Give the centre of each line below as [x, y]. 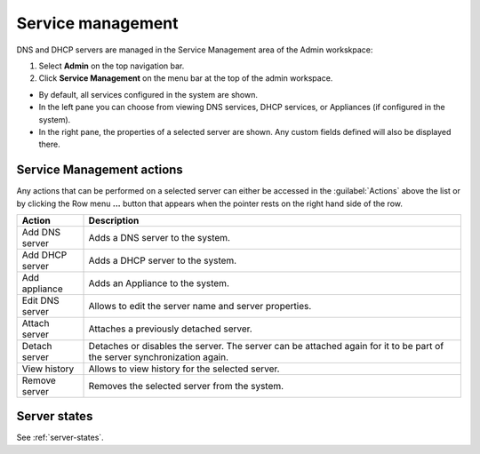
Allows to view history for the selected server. [184, 369]
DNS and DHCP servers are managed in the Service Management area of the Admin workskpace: [195, 50]
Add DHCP [44, 255]
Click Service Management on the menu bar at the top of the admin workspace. [186, 78]
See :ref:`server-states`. [60, 438]
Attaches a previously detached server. [170, 329]
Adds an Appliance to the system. [159, 283]
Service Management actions [100, 170]
